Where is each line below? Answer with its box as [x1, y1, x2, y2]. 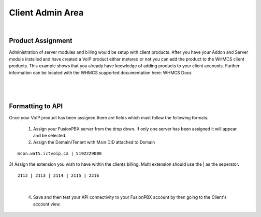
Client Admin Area [9, 7, 84, 18]
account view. [33, 201, 61, 207]
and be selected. [33, 133, 67, 139]
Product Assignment [9, 37, 72, 45]
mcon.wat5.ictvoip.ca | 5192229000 [17, 150, 102, 156]
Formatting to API [9, 102, 63, 111]
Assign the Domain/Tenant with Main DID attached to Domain [33, 139, 155, 145]
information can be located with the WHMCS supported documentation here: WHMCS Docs [9, 70, 192, 75]
